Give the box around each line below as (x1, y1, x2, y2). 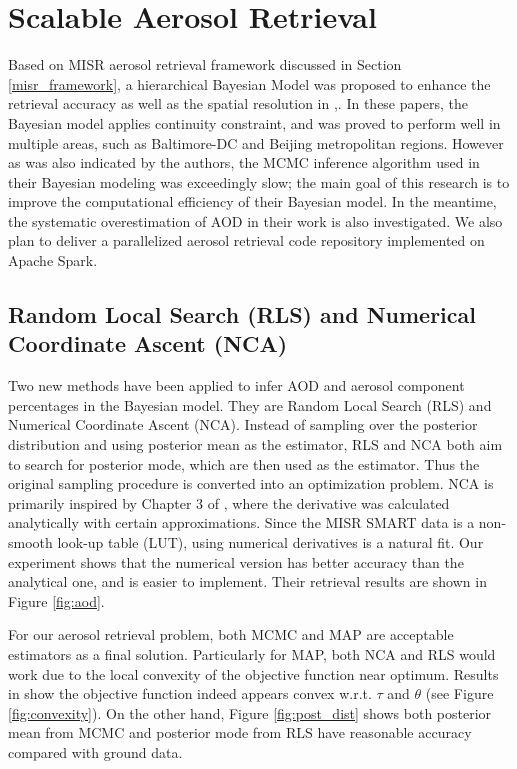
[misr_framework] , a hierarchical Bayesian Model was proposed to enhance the (8, 73, 491, 94)
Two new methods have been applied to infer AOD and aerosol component (8, 375, 465, 396)
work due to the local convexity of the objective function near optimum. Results (8, 663, 499, 684)
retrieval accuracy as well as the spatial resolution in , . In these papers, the (8, 93, 468, 114)
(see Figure (425, 683, 494, 704)
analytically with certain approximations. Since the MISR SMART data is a (8, 512, 475, 533)
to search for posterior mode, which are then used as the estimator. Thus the (8, 453, 480, 474)
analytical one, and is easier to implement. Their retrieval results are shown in (8, 571, 487, 592)
